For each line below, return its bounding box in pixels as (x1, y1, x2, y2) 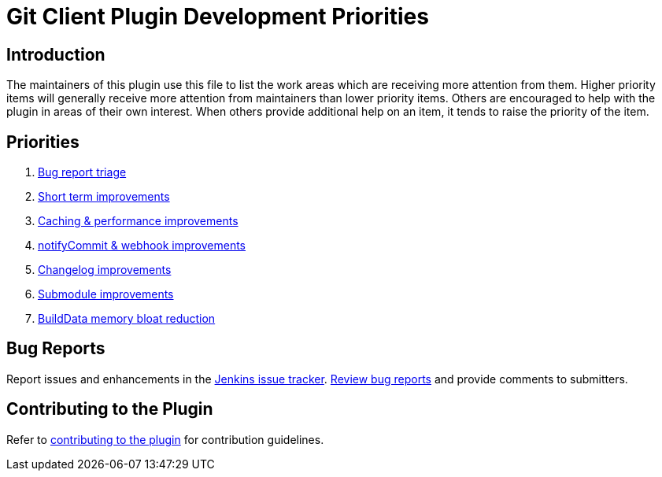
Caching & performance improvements (38, 214, 239, 228)
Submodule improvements (38, 287, 174, 301)
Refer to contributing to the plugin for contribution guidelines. (6, 432, 324, 446)
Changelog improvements (38, 263, 172, 277)
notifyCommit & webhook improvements (38, 238, 246, 253)
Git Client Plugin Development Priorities (6, 3, 429, 30)
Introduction (6, 44, 105, 65)
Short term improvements (38, 190, 170, 204)
